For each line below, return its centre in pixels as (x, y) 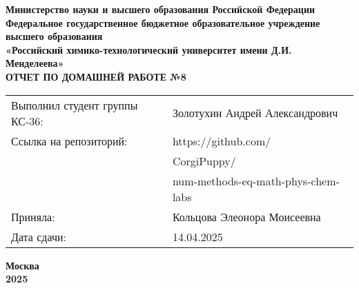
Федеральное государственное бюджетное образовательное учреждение (163, 22)
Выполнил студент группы (75, 105)
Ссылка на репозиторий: (69, 141)
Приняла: (33, 216)
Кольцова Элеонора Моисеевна (246, 216)
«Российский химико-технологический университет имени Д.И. (149, 49)
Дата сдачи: (39, 236)
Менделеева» (35, 63)
